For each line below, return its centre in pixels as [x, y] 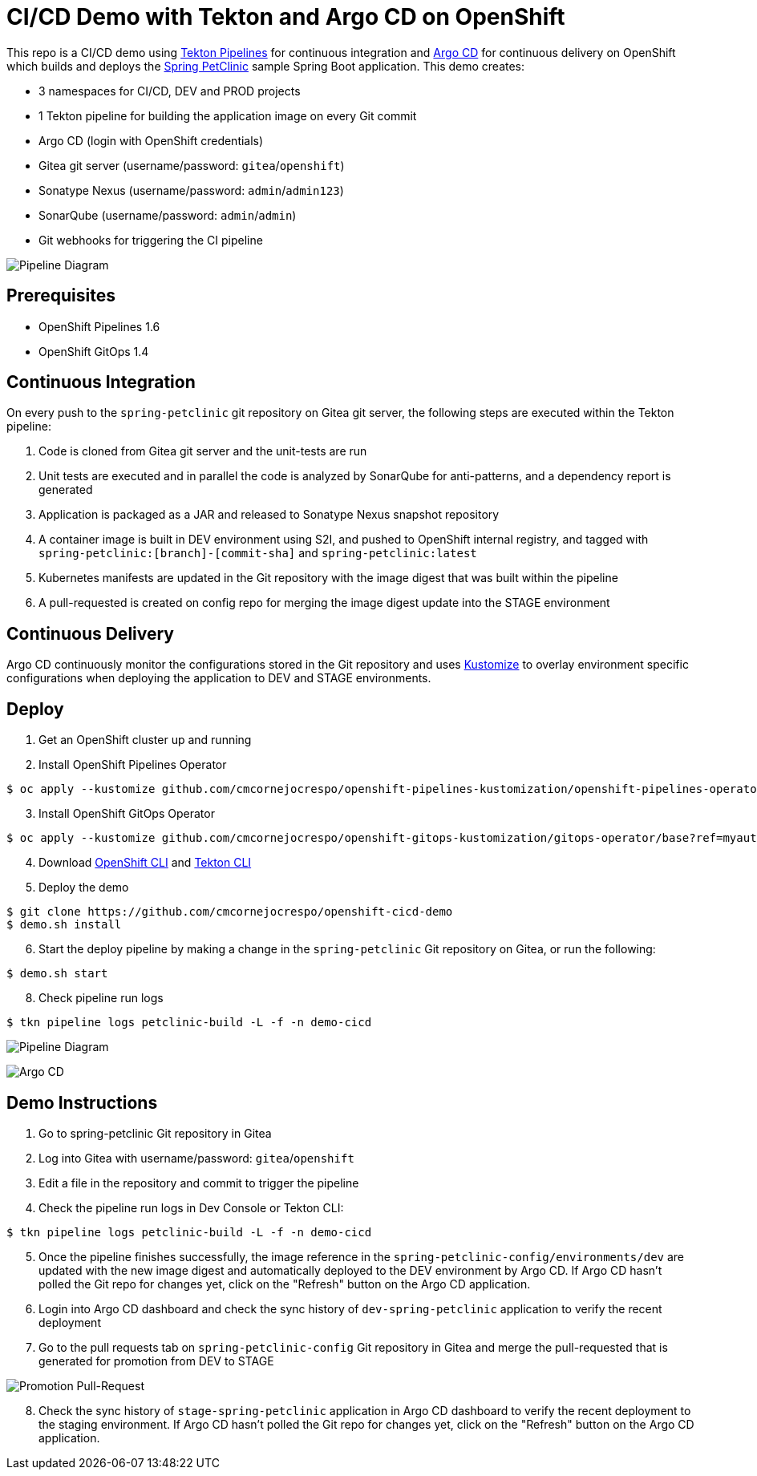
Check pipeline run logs [101, 998]
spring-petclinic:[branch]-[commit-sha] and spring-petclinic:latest [258, 553]
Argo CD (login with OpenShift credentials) [151, 140]
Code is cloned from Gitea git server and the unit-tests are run [203, 451]
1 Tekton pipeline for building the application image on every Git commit [228, 115]
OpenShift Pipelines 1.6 [99, 326]
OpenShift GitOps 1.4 [94, 351]
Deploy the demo [84, 888]
